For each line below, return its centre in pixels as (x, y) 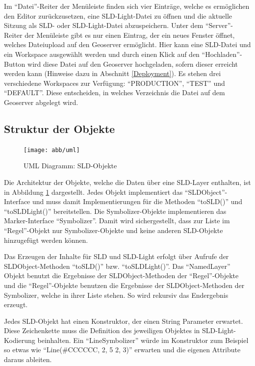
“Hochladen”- (222, 54)
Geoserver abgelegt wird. (41, 102)
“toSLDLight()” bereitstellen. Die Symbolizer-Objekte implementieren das (115, 211)
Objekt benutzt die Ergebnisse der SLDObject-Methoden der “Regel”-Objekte (121, 275)
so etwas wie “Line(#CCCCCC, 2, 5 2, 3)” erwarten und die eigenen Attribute (122, 350)
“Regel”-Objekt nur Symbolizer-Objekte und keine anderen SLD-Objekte (114, 230)
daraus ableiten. (28, 359)
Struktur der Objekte (60, 128)
